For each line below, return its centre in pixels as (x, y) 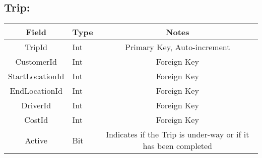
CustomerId (36, 62)
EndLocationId (36, 91)
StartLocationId (36, 76)
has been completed (177, 146)
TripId (36, 47)
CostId (36, 120)
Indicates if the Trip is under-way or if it (178, 134)
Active (36, 140)
